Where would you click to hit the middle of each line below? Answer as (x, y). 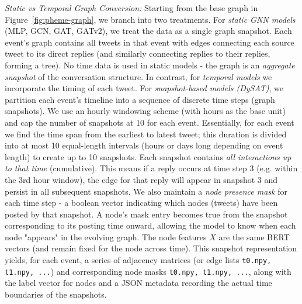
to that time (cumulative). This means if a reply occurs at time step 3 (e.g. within (151, 168)
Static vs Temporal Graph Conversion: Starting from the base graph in (131, 8)
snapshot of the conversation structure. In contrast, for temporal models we (138, 76)
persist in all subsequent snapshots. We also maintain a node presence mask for (146, 191)
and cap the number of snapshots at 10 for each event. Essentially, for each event (150, 122)
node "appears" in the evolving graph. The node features (106, 236)
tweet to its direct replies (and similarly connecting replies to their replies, (138, 53)
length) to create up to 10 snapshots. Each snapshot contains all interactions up (148, 156)
